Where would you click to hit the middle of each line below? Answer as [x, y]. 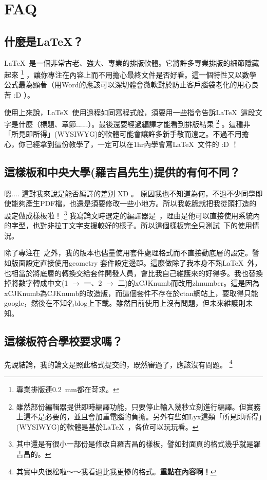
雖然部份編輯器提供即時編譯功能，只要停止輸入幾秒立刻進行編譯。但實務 [138, 406]
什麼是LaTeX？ [44, 41]
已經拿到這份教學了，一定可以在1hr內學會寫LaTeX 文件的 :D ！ [132, 144]
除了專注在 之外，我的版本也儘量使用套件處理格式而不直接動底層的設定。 [128, 253]
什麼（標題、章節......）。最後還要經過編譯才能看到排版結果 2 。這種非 [134, 123]
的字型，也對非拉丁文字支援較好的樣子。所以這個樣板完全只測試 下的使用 [128, 225]
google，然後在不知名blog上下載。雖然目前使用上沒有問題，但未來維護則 [125, 303]
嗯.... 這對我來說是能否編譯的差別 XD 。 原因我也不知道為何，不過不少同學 [130, 193]
